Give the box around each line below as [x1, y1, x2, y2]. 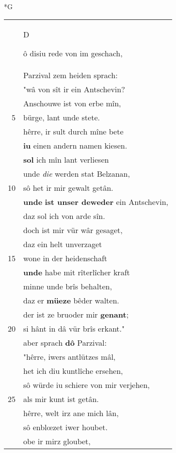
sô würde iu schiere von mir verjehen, [23, 379, 150, 390]
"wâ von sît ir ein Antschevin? [23, 83, 125, 95]
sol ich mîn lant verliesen [23, 153, 109, 165]
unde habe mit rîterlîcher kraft [23, 266, 130, 278]
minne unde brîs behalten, [23, 280, 112, 292]
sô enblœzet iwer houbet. [23, 421, 108, 433]
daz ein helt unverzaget [23, 238, 102, 250]
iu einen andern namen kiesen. [23, 139, 128, 151]
